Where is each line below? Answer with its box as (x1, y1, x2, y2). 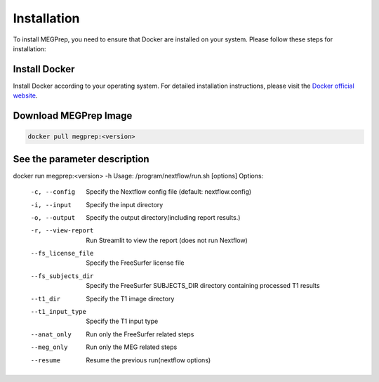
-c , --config (30, 188, 76, 196)
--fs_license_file (30, 249, 94, 258)
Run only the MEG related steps (86, 343, 178, 351)
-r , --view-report (30, 227, 94, 235)
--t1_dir (30, 295, 61, 303)
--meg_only (30, 343, 68, 351)
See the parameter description (13, 153, 150, 165)
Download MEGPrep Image (13, 110, 133, 122)
